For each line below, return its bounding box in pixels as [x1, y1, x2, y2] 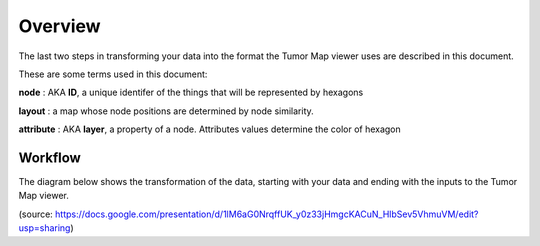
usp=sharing [18, 222, 71, 234]
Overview [18, 15, 101, 37]
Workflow [18, 149, 82, 166]
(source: [18, 208, 54, 220]
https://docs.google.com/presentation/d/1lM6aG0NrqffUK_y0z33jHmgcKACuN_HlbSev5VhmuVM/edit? [55, 208, 479, 220]
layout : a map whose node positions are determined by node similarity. [18, 105, 314, 117]
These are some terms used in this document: [18, 68, 208, 80]
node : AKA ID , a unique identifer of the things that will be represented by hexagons [18, 86, 364, 99]
